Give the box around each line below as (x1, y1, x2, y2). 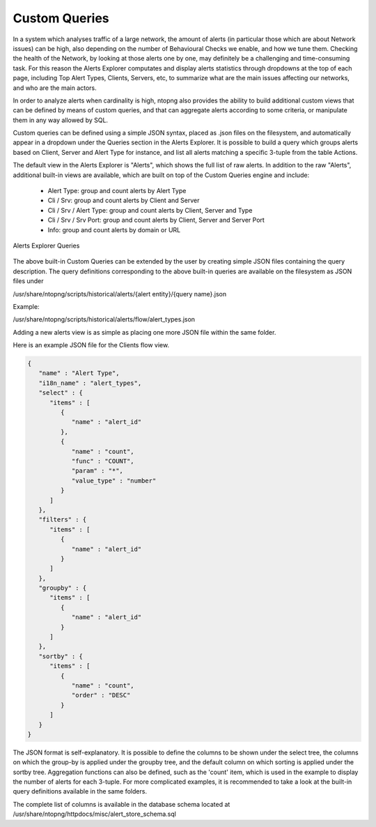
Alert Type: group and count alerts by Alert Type (47, 187, 187, 195)
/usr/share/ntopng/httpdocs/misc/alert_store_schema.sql (13, 810, 177, 819)
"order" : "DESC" (71, 691, 131, 699)
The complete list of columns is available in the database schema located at (13, 800, 230, 808)
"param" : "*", (71, 467, 123, 475)
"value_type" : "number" (71, 476, 157, 485)
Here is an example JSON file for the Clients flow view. (13, 341, 170, 349)
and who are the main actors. (13, 84, 97, 92)
